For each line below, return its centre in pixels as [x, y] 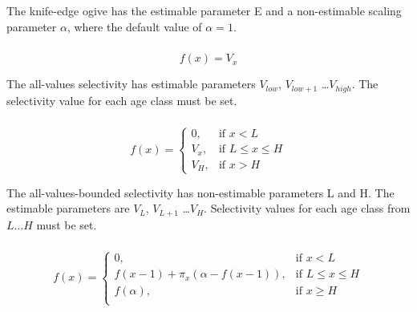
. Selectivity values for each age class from [307, 208]
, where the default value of [134, 26]
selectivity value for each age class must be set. [122, 100]
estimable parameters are [68, 208]
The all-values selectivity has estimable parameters [131, 84]
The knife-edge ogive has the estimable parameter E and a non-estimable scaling [204, 10]
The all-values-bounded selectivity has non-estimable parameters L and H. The [200, 192]
